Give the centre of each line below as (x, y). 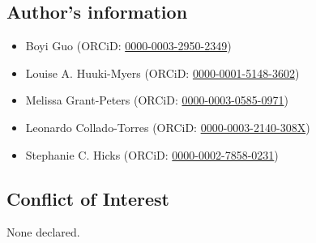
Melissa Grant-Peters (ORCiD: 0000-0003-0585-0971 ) (157, 100)
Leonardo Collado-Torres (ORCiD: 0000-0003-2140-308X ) (168, 127)
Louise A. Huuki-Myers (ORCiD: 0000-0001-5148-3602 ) (162, 72)
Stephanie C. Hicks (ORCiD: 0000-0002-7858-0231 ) (152, 154)
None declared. (43, 232)
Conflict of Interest (88, 198)
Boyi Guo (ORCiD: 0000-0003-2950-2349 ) (128, 46)
